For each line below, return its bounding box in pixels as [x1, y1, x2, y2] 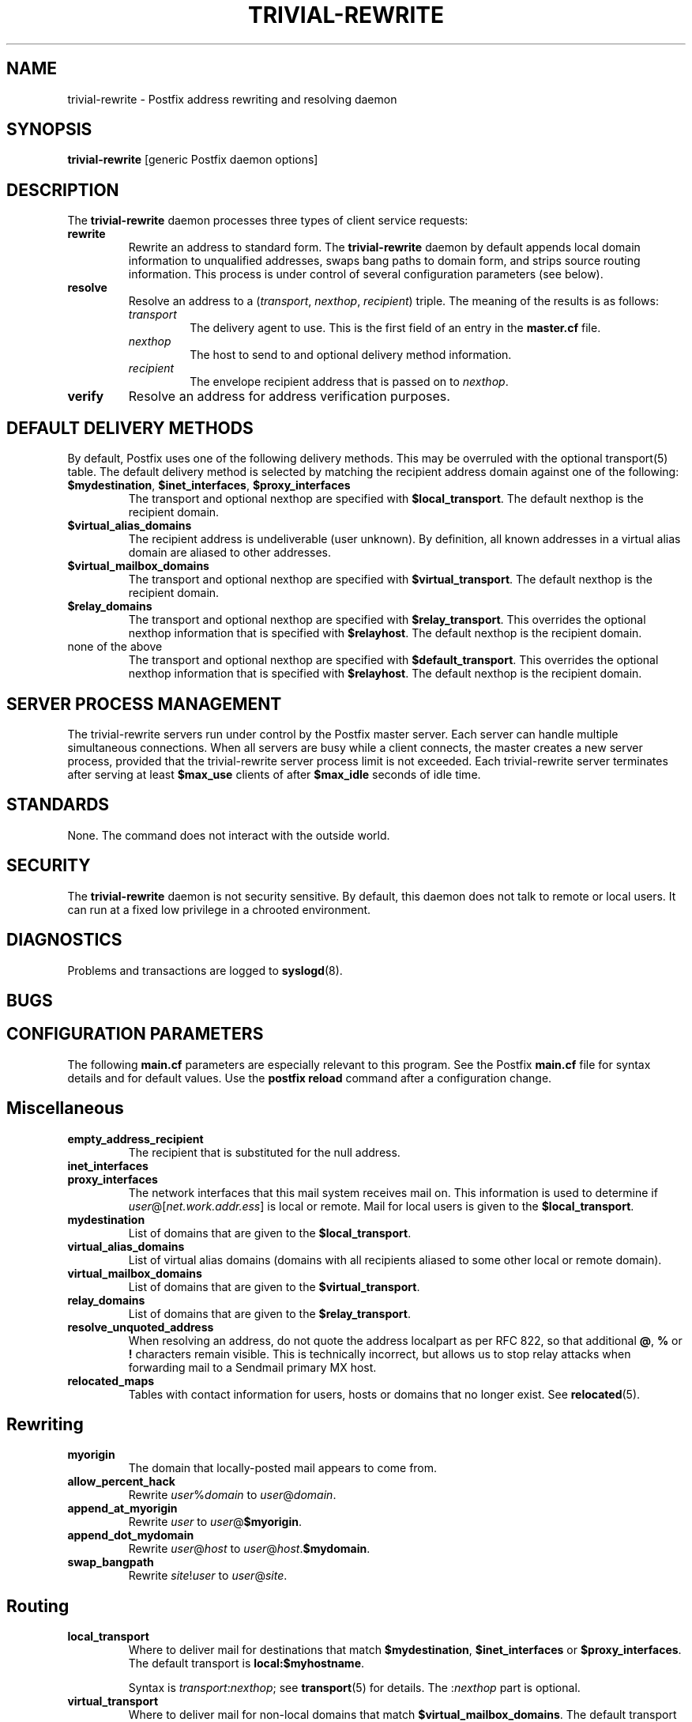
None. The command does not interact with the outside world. [67, 828, 390, 842]
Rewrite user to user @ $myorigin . [128, 1515, 303, 1529]
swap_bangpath [67, 1555, 154, 1569]
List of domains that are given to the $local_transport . [128, 1225, 412, 1240]
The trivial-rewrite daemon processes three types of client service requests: [67, 213, 468, 228]
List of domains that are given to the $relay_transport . [128, 1306, 411, 1320]
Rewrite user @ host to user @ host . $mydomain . [128, 1542, 370, 1556]
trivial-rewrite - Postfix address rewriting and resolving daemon [67, 92, 397, 106]
